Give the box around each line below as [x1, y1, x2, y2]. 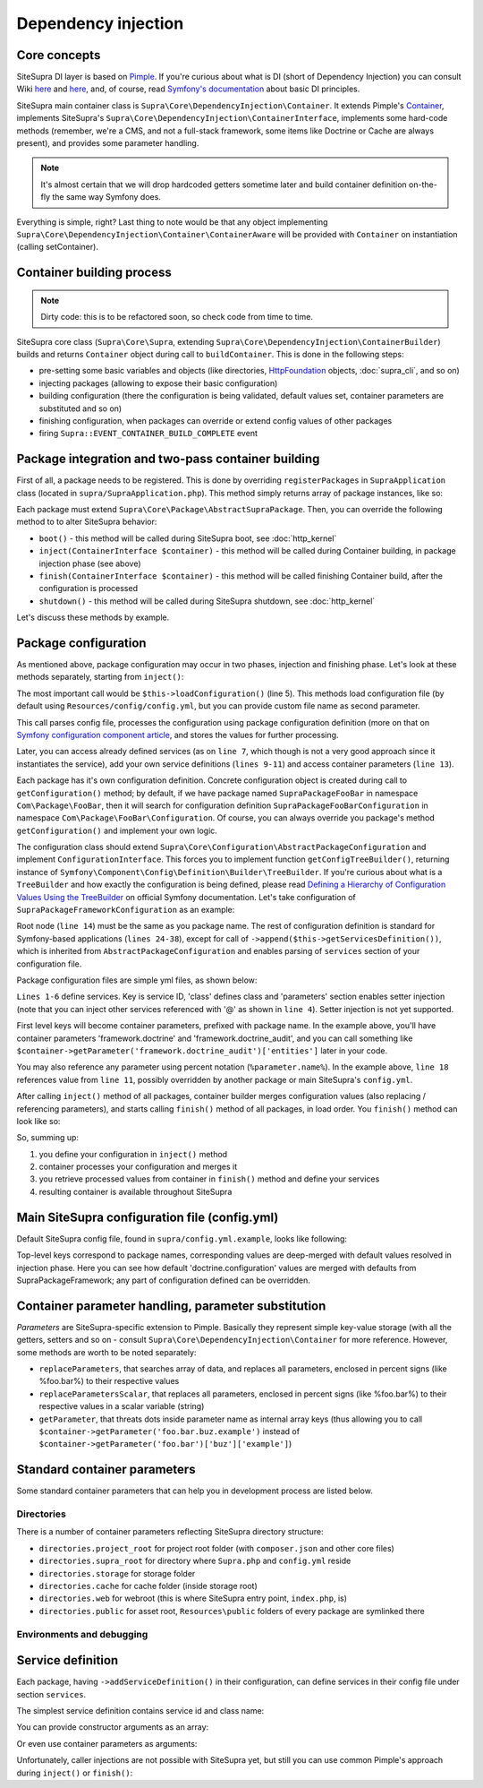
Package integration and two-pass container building [16, 451, 320, 467]
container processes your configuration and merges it [38, 1161, 238, 1173]
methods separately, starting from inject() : [16, 672, 184, 683]
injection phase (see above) [38, 558, 142, 569]
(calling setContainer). [16, 242, 98, 253]
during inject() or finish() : [16, 1767, 133, 1778]
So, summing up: [16, 1132, 80, 1143]
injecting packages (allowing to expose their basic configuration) [38, 377, 278, 389]
